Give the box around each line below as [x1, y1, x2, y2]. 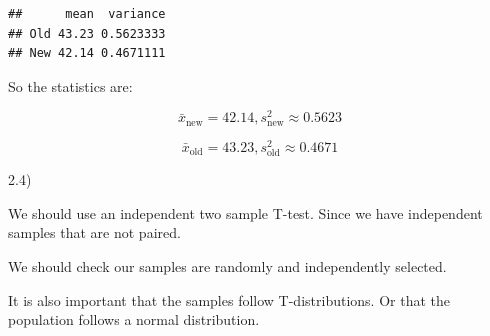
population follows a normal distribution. [8, 309, 260, 330]
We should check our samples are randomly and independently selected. [8, 255, 447, 276]
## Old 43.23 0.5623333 [8, 26, 166, 41]
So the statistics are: [8, 75, 133, 96]
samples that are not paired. [8, 222, 181, 243]
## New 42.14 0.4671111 [8, 46, 166, 61]
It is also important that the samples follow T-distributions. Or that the [8, 289, 450, 310]
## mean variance [8, 7, 166, 21]
